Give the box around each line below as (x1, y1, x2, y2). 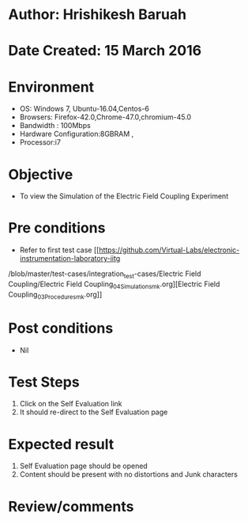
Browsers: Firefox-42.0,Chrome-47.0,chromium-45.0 (19, 112, 192, 122)
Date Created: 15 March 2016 (8, 42, 202, 60)
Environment (8, 77, 95, 96)
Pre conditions (8, 219, 106, 237)
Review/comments (8, 497, 134, 515)
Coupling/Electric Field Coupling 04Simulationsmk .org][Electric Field (8, 279, 220, 290)
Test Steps (8, 373, 81, 391)
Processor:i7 (19, 138, 62, 147)
